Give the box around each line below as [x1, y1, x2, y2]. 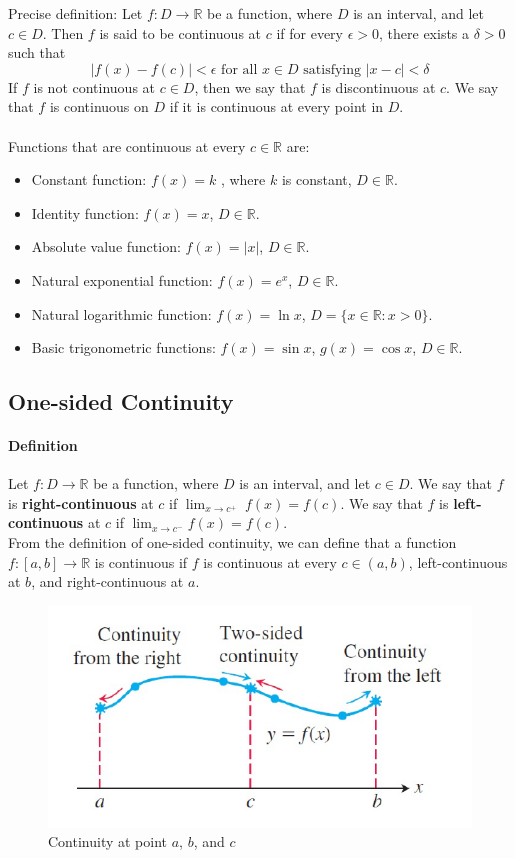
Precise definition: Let [8, 3, 143, 23]
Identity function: [31, 202, 139, 223]
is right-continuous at [8, 492, 154, 513]
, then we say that [194, 76, 306, 97]
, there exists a [379, 22, 470, 43]
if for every [276, 22, 343, 43]
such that [8, 42, 66, 63]
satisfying [303, 62, 362, 77]
